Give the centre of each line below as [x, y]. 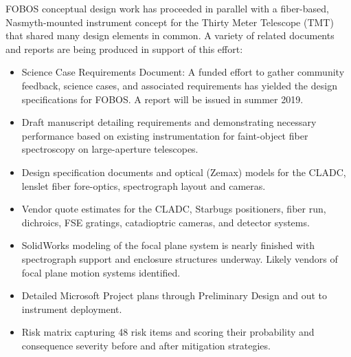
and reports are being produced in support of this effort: [124, 48]
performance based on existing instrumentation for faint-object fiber [165, 135]
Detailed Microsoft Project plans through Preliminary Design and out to [174, 295]
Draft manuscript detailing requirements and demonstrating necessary [169, 122]
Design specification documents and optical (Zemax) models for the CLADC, [184, 172]
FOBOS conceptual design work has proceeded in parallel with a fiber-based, [167, 8]
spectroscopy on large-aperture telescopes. [110, 149]
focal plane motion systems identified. [101, 272]
